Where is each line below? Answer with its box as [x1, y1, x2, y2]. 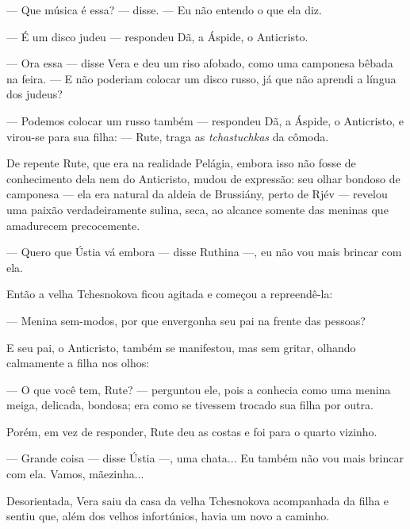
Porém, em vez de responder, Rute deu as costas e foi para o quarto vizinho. [6, 423, 377, 439]
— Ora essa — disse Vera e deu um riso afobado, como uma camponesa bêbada [6, 55, 393, 71]
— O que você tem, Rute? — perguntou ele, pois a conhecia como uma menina [6, 381, 391, 397]
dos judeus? [6, 86, 63, 102]
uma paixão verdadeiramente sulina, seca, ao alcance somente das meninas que [6, 201, 389, 217]
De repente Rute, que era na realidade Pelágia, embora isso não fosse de [6, 155, 356, 171]
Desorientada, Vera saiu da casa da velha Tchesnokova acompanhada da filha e [6, 492, 389, 508]
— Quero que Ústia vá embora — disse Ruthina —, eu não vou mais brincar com [6, 243, 402, 260]
